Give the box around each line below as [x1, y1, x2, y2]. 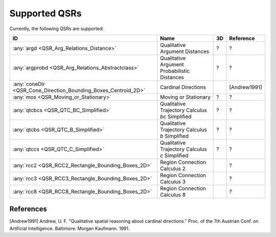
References [9, 205, 47, 214]
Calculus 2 [160, 165, 186, 172]
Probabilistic [160, 67, 190, 74]
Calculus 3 [160, 178, 186, 185]
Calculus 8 [160, 191, 186, 198]
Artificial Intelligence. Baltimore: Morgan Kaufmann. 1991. [9, 225, 130, 231]
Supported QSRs [9, 8, 82, 19]
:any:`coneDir [12, 80, 45, 87]
